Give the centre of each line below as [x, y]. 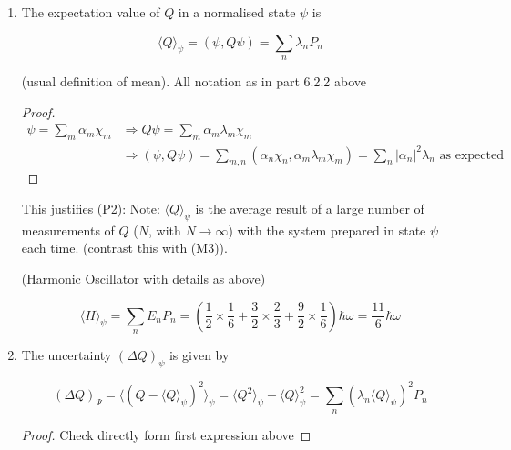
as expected [471, 155]
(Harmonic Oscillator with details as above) [143, 278]
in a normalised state [237, 12]
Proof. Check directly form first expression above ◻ [166, 434]
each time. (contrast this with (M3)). [124, 248]
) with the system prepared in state [327, 230]
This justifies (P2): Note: [91, 208]
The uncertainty [66, 354]
